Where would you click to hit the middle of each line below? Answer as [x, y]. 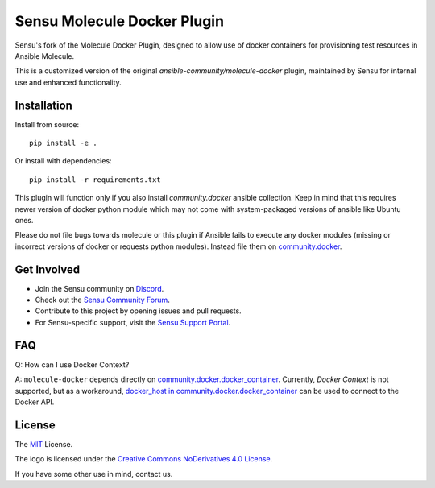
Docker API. [35, 402]
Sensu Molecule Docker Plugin [120, 21]
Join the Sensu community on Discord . [99, 288]
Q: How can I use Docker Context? [72, 364]
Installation [43, 105]
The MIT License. [44, 444]
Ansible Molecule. [45, 56]
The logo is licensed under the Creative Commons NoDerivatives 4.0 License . [144, 459]
